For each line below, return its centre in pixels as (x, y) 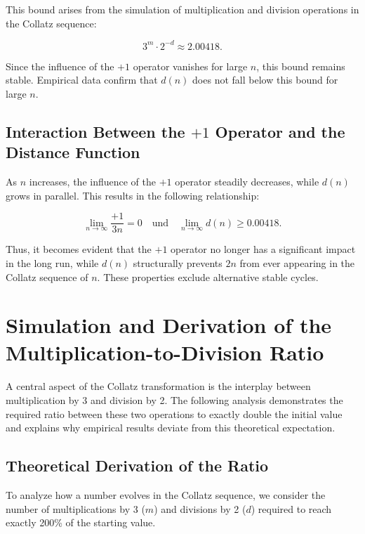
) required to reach (291, 508)
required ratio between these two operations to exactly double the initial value (174, 413)
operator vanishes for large (190, 66)
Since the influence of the (60, 66)
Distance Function (73, 152)
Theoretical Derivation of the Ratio (137, 465)
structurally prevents (178, 262)
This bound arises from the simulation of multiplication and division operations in (182, 9)
